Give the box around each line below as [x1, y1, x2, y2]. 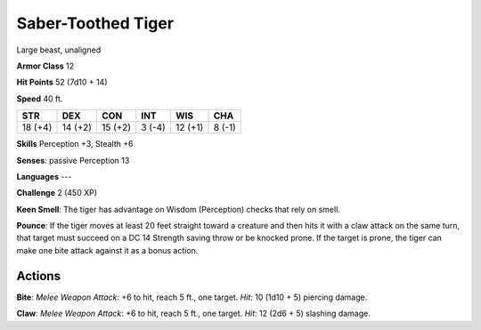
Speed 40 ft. [16, 93, 63, 104]
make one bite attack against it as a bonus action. [16, 245, 199, 255]
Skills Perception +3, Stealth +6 [16, 139, 134, 149]
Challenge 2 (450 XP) [16, 188, 98, 198]
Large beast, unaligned [16, 44, 102, 55]
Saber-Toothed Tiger [16, 13, 174, 33]
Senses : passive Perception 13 [16, 155, 130, 165]
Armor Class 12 [16, 60, 75, 71]
